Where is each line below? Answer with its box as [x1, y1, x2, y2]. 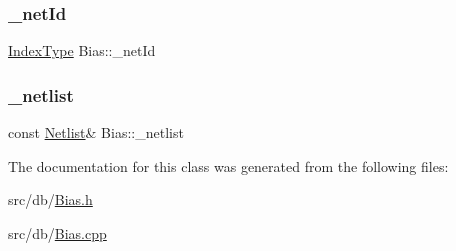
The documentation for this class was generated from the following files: [8, 155, 449, 176]
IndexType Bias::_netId [8, 40, 156, 61]
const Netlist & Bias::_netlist [8, 122, 184, 143]
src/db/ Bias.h [8, 189, 93, 210]
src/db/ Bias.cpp [8, 222, 107, 243]
